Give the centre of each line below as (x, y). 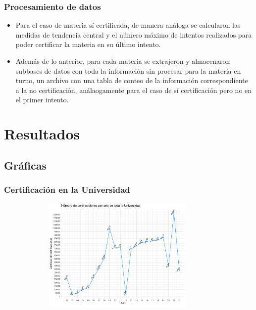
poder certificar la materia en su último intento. (88, 44)
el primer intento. (42, 100)
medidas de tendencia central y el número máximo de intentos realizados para (134, 34)
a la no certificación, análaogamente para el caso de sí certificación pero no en (134, 90)
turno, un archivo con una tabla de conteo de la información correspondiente (132, 80)
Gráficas (26, 165)
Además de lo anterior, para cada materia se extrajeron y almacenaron (123, 61)
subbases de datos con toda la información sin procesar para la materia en (128, 70)
